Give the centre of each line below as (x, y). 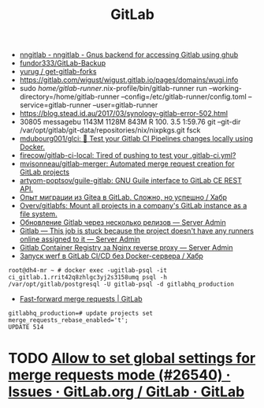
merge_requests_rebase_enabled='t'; (68, 320)
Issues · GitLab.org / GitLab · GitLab (126, 392)
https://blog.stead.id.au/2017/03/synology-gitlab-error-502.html (124, 114)
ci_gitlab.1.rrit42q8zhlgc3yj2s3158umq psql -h (88, 278)
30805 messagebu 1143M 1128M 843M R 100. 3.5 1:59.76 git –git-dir (130, 122)
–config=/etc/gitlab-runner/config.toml (184, 97)
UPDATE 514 (26, 328)
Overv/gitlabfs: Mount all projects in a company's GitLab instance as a (133, 206)
